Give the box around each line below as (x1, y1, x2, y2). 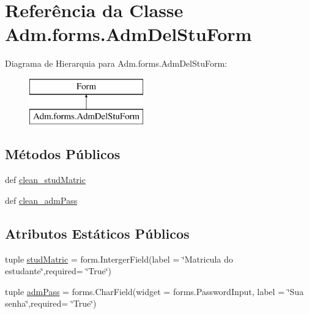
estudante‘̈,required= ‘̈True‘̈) (5, 264, 112, 277)
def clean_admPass (5, 193, 78, 206)
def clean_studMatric (5, 173, 86, 186)
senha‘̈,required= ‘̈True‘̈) (5, 297, 97, 310)
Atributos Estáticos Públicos (5, 223, 190, 242)
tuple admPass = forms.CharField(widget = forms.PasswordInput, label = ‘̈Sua (5, 285, 304, 297)
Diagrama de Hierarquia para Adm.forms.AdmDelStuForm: (5, 57, 227, 70)
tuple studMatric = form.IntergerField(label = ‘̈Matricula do (5, 252, 233, 265)
